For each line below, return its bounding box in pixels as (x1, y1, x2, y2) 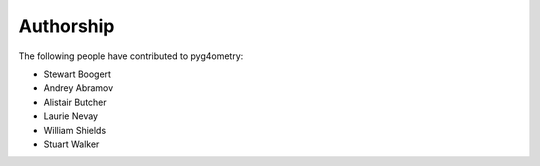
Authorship (18, 15, 115, 37)
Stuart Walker (43, 138, 100, 150)
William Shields (43, 124, 107, 136)
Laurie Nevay (43, 110, 99, 122)
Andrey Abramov (43, 82, 114, 94)
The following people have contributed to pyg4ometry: (18, 50, 244, 62)
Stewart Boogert (43, 68, 112, 80)
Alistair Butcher (43, 96, 107, 108)
